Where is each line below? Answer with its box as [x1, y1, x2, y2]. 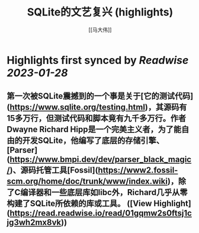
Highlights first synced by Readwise [7, 53, 189, 67]
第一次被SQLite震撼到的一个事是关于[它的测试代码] [7, 91, 194, 101]
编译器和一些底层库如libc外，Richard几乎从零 [20, 187, 188, 197]
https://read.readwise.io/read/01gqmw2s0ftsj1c [9, 208, 192, 218]
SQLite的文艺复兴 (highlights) [27, 5, 174, 19]
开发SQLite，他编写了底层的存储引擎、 [22, 136, 165, 146]
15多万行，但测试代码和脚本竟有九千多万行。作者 [7, 113, 187, 123]
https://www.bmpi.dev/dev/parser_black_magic [9, 155, 192, 165]
